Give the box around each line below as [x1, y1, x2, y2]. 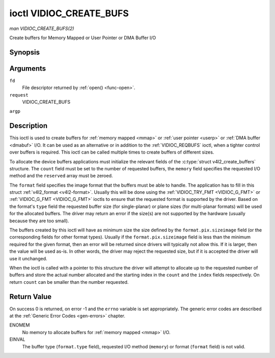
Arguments [9, 64, 46, 73]
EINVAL [9, 336, 25, 343]
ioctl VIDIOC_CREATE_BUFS [9, 8, 129, 19]
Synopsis [9, 48, 40, 56]
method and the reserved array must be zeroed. [9, 173, 113, 179]
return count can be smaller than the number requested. [9, 279, 129, 285]
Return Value [9, 292, 52, 301]
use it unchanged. [9, 255, 47, 261]
